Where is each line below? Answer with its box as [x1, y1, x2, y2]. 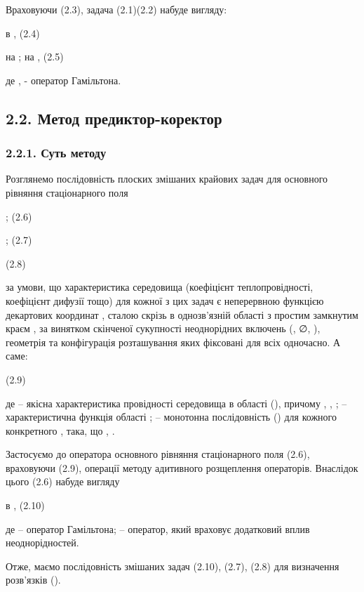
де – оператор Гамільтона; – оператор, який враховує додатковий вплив [6, 521, 310, 536]
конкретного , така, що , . [6, 423, 115, 438]
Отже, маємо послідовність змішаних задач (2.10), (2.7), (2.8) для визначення [6, 558, 339, 573]
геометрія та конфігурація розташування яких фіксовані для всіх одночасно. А [6, 334, 341, 349]
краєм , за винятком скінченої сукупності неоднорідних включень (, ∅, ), [6, 321, 321, 336]
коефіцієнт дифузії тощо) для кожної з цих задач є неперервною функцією [6, 293, 324, 308]
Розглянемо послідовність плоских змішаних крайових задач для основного [6, 171, 328, 186]
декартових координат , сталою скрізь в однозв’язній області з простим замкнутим [6, 307, 358, 322]
